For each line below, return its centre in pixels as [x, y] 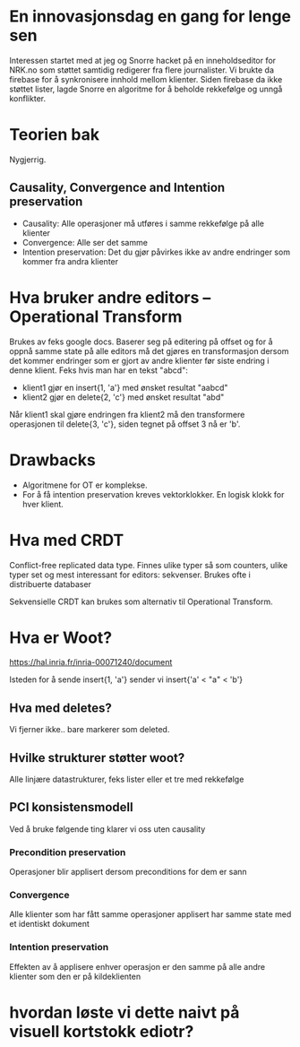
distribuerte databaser [51, 584]
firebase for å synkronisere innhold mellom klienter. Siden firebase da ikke [146, 79]
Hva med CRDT [67, 540]
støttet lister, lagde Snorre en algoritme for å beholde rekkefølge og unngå [146, 89]
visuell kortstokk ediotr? [102, 1031]
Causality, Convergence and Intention [117, 188]
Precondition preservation [68, 852]
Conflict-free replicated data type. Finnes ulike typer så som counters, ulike [149, 565]
